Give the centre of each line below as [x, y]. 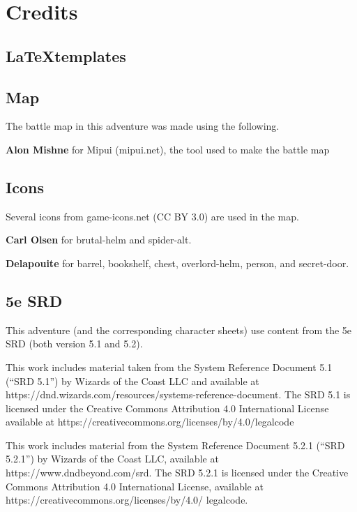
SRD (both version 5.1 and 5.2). [74, 344]
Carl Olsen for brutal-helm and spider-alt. [99, 240]
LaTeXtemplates [66, 55]
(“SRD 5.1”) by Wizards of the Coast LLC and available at [132, 381]
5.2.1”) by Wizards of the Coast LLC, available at [112, 459]
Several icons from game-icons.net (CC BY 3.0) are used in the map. [152, 216]
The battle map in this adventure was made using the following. [143, 126]
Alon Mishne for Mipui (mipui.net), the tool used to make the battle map [168, 149]
